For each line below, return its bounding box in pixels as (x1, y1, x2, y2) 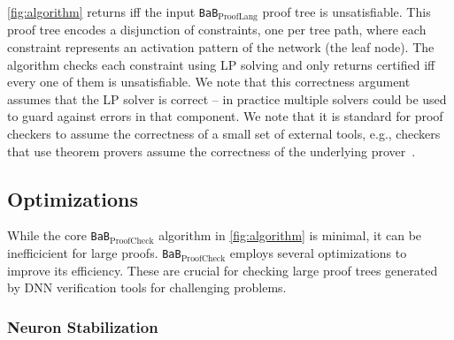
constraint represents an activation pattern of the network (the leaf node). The (7, 38, 435, 57)
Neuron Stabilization (7, 315, 158, 337)
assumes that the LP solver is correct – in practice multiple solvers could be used (7, 89, 447, 108)
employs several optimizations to (229, 244, 407, 262)
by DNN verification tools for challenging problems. (7, 278, 287, 297)
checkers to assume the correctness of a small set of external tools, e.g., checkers (7, 125, 441, 143)
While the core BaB (7, 226, 111, 245)
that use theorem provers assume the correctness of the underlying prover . (7, 141, 416, 160)
